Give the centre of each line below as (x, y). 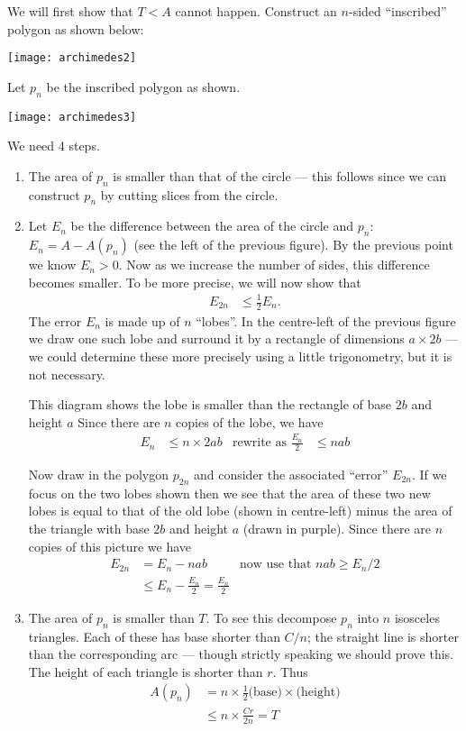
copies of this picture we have (110, 546)
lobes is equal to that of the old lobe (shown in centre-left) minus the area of (240, 511)
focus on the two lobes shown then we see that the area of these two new (229, 493)
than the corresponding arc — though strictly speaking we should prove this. (241, 654)
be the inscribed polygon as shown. (143, 86)
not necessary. (67, 374)
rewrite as (259, 443)
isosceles (417, 617)
